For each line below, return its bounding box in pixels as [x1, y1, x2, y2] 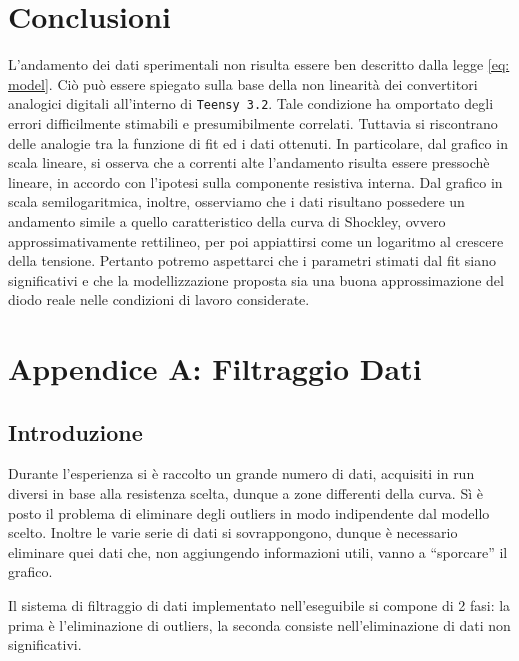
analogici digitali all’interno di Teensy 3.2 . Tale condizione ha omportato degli [8, 93, 494, 114]
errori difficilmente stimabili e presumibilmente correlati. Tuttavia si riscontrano [8, 112, 498, 133]
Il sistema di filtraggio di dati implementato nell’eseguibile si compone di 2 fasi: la [8, 595, 511, 616]
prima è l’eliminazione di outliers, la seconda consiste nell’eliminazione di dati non [8, 614, 511, 635]
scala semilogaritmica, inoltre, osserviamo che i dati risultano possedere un [8, 191, 465, 212]
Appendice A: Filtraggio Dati [8, 348, 422, 389]
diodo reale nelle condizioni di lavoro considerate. [8, 289, 310, 310]
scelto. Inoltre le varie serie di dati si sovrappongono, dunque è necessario [8, 522, 458, 543]
